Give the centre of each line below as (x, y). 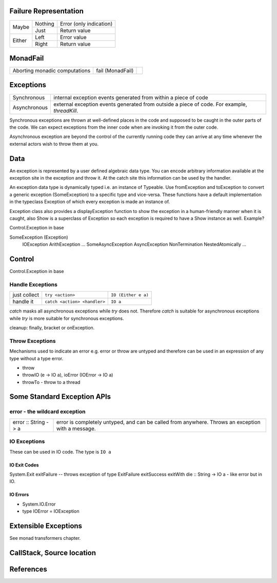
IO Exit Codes (24, 465)
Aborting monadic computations (52, 71)
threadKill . (66, 110)
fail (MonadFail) (115, 71)
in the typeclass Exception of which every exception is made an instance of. (90, 202)
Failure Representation (47, 11)
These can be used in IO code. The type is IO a (60, 452)
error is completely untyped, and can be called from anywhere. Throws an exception (159, 422)
